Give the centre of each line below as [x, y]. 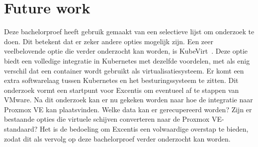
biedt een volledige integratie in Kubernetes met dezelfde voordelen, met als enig [127, 60]
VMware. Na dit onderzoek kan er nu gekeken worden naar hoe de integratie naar [129, 100]
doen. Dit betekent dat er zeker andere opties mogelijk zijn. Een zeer [109, 41]
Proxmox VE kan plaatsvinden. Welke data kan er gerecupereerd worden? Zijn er [128, 109]
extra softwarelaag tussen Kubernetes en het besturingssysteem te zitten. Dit [121, 80]
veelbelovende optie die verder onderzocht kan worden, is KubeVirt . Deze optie [126, 51]
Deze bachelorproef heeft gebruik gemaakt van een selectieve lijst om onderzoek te [129, 32]
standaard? [21, 129]
